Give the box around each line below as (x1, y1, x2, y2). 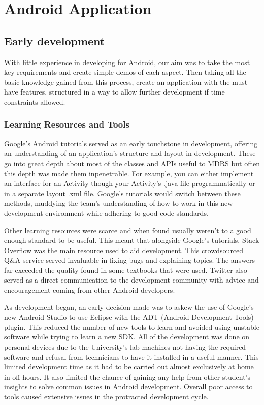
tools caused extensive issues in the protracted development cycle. (4, 391, 209, 402)
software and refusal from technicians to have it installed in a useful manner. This (4, 351, 259, 362)
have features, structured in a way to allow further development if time (4, 86, 225, 97)
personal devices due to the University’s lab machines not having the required (4, 341, 246, 352)
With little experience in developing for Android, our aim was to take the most (4, 56, 250, 67)
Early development (4, 33, 105, 48)
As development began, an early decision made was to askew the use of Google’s (4, 301, 254, 312)
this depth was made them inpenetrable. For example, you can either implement (4, 168, 254, 178)
